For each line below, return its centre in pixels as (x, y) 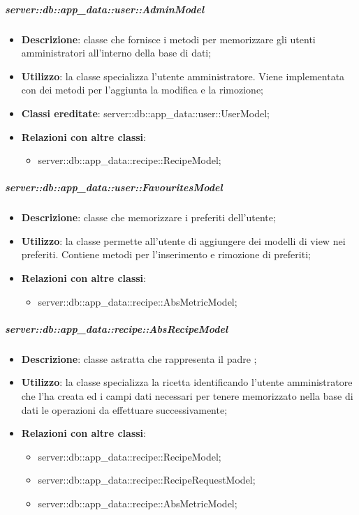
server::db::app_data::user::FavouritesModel (114, 187)
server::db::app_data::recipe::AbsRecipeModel (117, 328)
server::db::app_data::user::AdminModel (105, 9)
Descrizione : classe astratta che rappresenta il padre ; (139, 358)
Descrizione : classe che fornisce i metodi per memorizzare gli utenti (168, 39)
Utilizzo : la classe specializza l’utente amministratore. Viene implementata (183, 76)
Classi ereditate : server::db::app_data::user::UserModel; (146, 113)
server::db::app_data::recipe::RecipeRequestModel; (147, 480)
